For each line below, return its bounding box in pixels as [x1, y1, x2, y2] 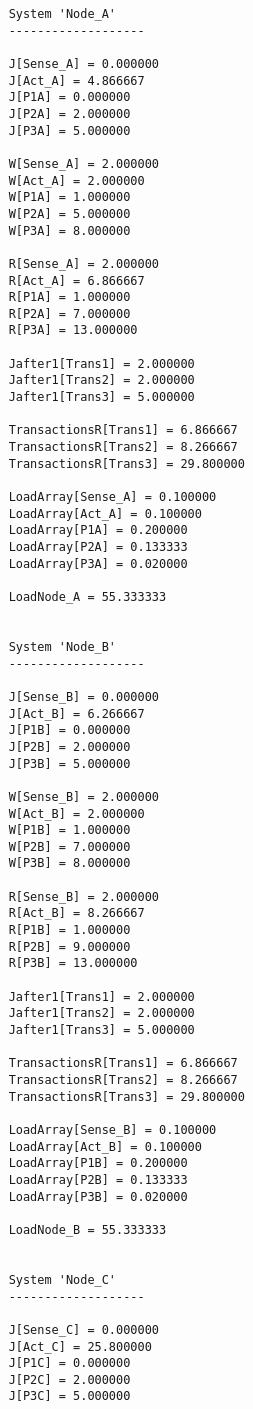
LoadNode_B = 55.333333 [8, 1222, 167, 1237]
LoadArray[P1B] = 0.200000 [8, 1156, 188, 1171]
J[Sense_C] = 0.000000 [8, 1322, 159, 1337]
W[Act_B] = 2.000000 [8, 806, 145, 821]
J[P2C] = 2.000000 [8, 1372, 131, 1387]
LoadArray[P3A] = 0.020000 [8, 556, 188, 571]
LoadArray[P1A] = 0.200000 [8, 523, 188, 538]
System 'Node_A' [8, 7, 117, 21]
